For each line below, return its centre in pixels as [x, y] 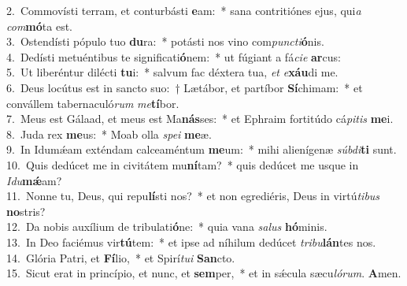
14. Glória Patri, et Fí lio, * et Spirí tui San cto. [121, 257]
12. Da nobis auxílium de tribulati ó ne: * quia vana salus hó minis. [167, 227]
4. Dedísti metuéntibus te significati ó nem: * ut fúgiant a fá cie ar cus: [174, 56]
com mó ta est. [39, 26]
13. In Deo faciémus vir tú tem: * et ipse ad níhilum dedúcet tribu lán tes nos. [191, 241]
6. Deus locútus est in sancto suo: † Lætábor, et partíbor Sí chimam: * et [185, 87]
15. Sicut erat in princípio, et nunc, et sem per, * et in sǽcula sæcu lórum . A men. [204, 273]
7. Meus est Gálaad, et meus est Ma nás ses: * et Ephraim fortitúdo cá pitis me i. [200, 119]
